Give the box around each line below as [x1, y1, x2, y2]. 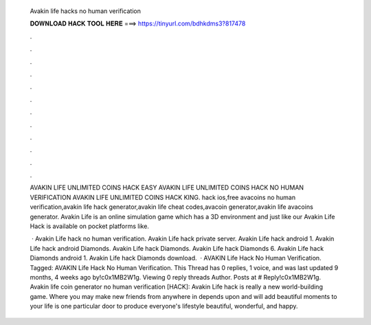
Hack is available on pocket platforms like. [30, 222, 149, 230]
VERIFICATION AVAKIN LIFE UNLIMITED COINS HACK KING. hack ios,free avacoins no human [30, 193, 295, 201]
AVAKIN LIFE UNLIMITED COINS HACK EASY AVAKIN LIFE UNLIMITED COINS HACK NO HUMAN [30, 183, 304, 192]
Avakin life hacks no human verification [30, 7, 141, 15]
